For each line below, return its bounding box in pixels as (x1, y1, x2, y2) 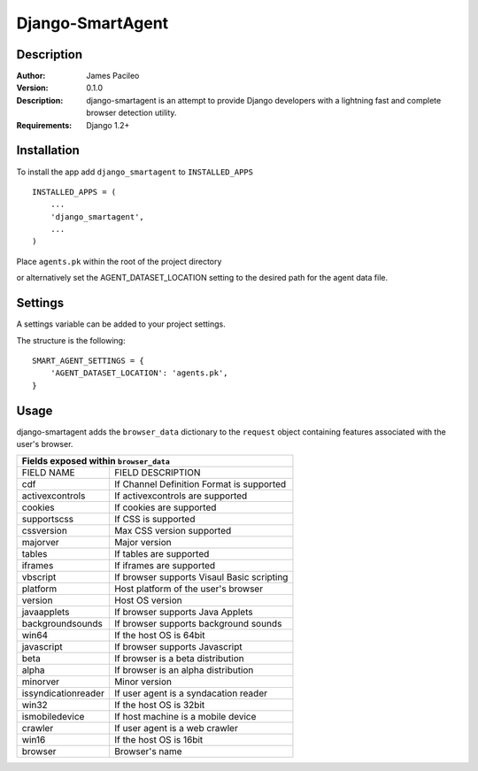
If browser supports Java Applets (113, 606, 253, 619)
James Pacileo (86, 71, 140, 81)
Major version (113, 536, 172, 549)
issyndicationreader (21, 687, 105, 699)
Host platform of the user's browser (113, 582, 264, 595)
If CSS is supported (113, 513, 196, 526)
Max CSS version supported (113, 525, 232, 537)
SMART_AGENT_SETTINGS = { (32, 355, 145, 366)
